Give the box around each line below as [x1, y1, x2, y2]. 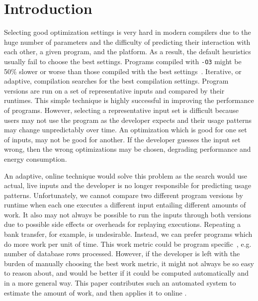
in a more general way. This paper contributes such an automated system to [4, 278, 236, 288]
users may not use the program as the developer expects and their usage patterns [4, 114, 252, 125]
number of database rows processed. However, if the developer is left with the [4, 248, 240, 259]
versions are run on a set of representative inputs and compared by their [4, 85, 225, 96]
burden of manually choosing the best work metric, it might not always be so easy [4, 258, 254, 268]
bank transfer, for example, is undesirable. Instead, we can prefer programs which [4, 229, 253, 239]
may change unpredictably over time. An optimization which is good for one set [4, 124, 247, 135]
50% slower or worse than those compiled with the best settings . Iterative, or [4, 66, 242, 76]
